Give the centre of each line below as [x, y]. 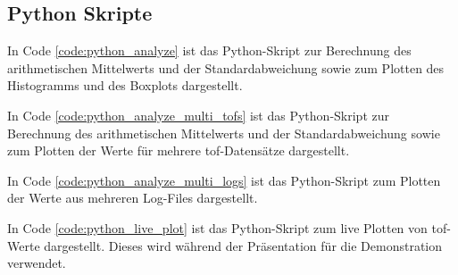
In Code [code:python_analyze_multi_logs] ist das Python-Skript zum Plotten [224, 180]
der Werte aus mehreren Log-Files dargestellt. [133, 198]
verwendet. [37, 263]
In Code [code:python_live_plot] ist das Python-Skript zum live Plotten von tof [227, 227]
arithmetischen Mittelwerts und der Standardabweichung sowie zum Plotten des [226, 67]
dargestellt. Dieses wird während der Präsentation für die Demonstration [243, 245]
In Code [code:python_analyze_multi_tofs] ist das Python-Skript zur [198, 115]
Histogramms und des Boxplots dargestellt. [125, 85]
